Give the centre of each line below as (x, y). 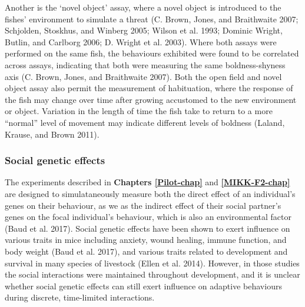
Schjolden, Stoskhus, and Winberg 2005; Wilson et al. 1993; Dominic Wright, (144, 30)
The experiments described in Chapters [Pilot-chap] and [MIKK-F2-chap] (147, 182)
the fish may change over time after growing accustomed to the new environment (151, 99)
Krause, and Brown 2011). (52, 134)
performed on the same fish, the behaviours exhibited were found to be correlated (152, 53)
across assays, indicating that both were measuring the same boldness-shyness (145, 64)
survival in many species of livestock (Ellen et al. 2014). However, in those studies (152, 263)
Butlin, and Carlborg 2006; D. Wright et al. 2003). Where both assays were (141, 41)
